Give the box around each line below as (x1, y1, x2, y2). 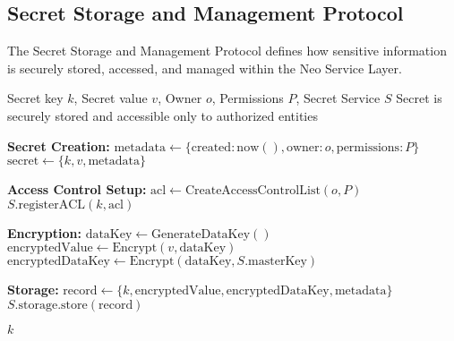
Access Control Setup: (7, 180, 147, 199)
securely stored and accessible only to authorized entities (7, 106, 318, 124)
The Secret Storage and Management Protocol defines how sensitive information (7, 41, 447, 60)
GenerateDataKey (151, 227, 251, 241)
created (191, 141, 232, 154)
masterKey (248, 255, 307, 269)
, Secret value (73, 89, 148, 107)
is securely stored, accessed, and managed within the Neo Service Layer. (7, 58, 402, 77)
